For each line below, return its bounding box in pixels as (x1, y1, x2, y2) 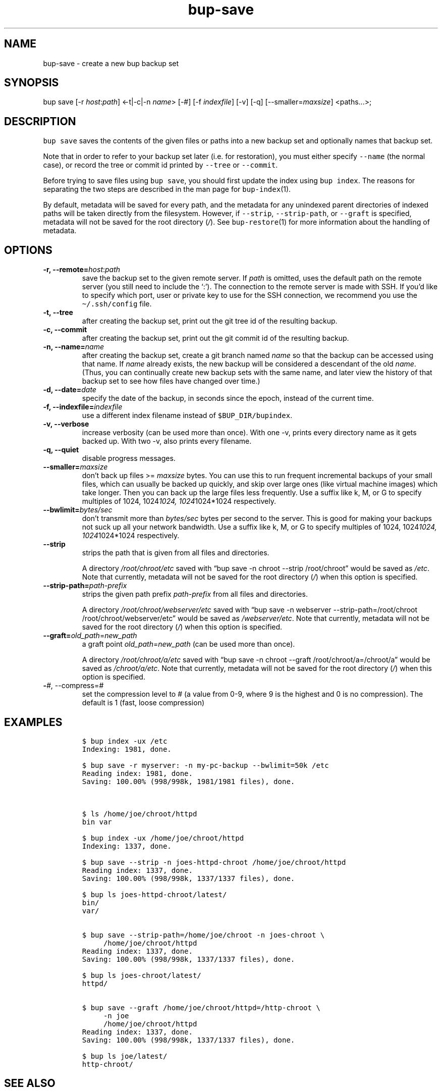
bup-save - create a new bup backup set (43, 59, 179, 68)
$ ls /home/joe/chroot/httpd (82, 809, 197, 818)
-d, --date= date (43, 385, 96, 394)
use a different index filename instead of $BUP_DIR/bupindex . (82, 411, 293, 420)
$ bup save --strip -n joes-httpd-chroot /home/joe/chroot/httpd (82, 858, 346, 866)
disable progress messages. (82, 454, 176, 463)
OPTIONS (4, 243, 52, 256)
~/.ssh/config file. (82, 299, 152, 308)
